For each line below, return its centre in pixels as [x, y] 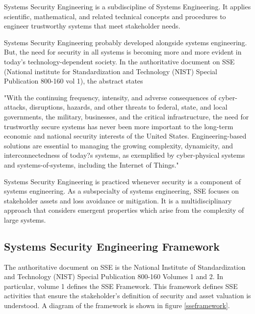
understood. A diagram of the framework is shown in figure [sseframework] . [117, 305]
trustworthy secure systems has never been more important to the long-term [119, 126]
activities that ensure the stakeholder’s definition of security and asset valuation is [127, 296]
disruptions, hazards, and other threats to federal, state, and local [128, 107]
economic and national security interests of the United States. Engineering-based [125, 136]
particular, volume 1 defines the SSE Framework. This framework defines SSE [121, 286]
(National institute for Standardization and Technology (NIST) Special [111, 71]
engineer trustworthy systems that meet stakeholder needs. [92, 26]
